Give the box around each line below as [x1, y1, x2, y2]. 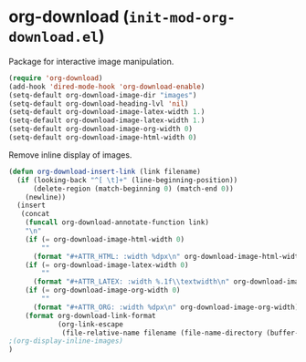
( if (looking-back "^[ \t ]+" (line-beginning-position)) [16, 175, 238, 184]
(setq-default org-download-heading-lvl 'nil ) [8, 98, 189, 109]
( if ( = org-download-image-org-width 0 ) [25, 285, 181, 295]
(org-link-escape [57, 319, 124, 329]
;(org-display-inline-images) [8, 336, 124, 346]
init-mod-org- [128, 9, 236, 26]
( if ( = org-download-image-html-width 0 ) [25, 234, 185, 243]
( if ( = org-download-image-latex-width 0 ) [25, 260, 189, 270]
